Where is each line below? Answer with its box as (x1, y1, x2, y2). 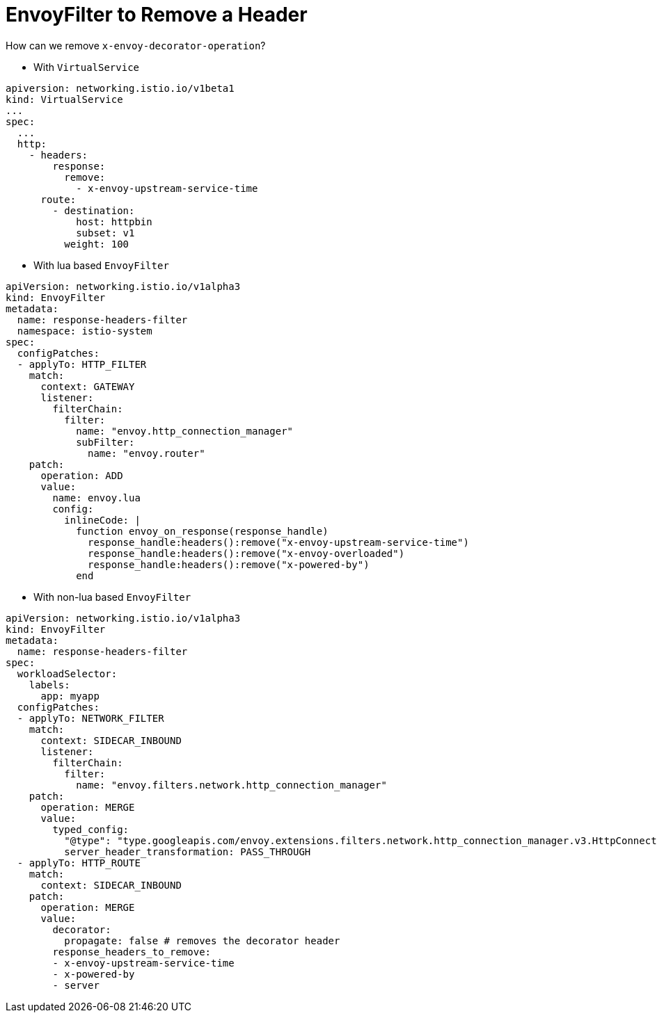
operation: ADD (40, 469, 123, 481)
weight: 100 (64, 238, 129, 250)
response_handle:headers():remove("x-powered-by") (88, 558, 370, 570)
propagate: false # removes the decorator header (64, 935, 340, 946)
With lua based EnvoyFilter (33, 259, 169, 271)
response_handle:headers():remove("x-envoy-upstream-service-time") (88, 536, 469, 548)
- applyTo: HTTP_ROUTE (17, 857, 141, 868)
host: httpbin (76, 216, 152, 227)
